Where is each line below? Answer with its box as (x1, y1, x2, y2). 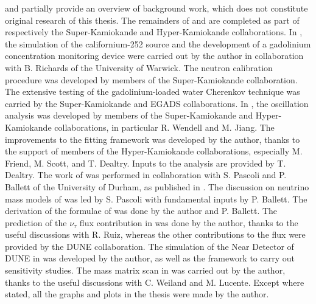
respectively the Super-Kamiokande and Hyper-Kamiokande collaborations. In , (5, 26, 303, 38)
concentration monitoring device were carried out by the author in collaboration (5, 49, 304, 62)
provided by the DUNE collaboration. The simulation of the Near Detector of (5, 240, 294, 252)
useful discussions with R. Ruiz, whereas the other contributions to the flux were (5, 228, 306, 241)
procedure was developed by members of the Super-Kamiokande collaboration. (5, 73, 298, 86)
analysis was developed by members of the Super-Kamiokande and (5, 109, 253, 122)
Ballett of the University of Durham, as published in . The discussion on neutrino (5, 180, 309, 193)
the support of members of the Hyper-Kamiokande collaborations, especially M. (5, 145, 303, 157)
